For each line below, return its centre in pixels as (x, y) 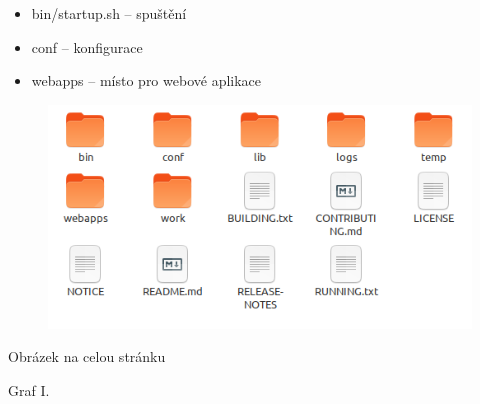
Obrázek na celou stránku (87, 356)
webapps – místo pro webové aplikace (146, 80)
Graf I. (29, 389)
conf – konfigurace (87, 46)
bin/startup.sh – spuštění (109, 13)
